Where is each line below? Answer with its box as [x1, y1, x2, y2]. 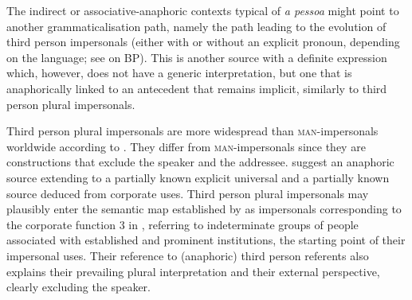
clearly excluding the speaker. [6, 279, 151, 295]
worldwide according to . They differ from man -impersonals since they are [6, 138, 366, 154]
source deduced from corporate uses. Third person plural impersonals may [6, 185, 369, 201]
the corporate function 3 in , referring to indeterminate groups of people [6, 216, 359, 232]
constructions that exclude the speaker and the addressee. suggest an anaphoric [6, 154, 394, 170]
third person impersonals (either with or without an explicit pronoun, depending [6, 33, 400, 50]
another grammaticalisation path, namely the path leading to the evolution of [6, 18, 386, 34]
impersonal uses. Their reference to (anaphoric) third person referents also [6, 247, 369, 263]
